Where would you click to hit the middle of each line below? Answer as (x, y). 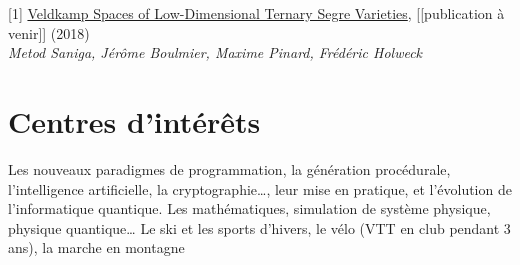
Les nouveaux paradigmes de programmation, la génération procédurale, (229, 168)
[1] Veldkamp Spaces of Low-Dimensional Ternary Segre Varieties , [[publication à (256, 13)
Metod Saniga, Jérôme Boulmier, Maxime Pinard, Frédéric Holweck (215, 52)
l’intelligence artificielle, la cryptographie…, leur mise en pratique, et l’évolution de (260, 188)
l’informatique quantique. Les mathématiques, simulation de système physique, (249, 208)
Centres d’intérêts (134, 120)
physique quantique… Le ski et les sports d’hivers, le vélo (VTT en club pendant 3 (259, 227)
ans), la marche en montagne (96, 247)
